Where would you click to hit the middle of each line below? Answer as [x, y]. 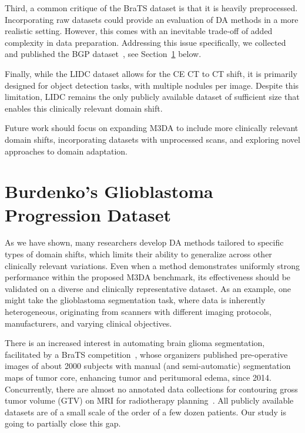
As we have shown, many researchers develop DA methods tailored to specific [144, 242]
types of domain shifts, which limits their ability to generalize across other [138, 254]
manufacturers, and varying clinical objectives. [88, 323]
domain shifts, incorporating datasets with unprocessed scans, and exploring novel [152, 139]
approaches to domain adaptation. [66, 151]
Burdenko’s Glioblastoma [109, 191]
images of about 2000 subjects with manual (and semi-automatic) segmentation [148, 366]
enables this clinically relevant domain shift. [84, 108]
